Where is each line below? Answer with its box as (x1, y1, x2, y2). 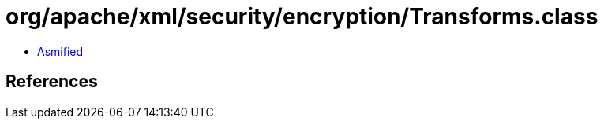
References (6, 72, 98, 92)
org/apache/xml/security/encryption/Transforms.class (6, 3, 598, 30)
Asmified (37, 44, 84, 58)
